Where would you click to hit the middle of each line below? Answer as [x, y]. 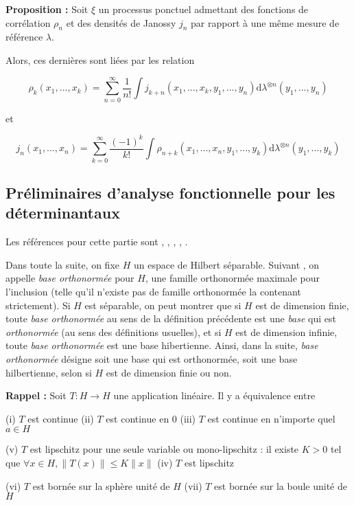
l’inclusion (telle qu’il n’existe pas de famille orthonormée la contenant [153, 291]
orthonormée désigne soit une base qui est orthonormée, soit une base [152, 358]
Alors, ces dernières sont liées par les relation [100, 59]
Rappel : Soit [36, 395]
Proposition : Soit [47, 9]
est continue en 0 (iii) [151, 418]
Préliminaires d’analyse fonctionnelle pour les [170, 192]
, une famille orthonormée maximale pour [232, 278]
